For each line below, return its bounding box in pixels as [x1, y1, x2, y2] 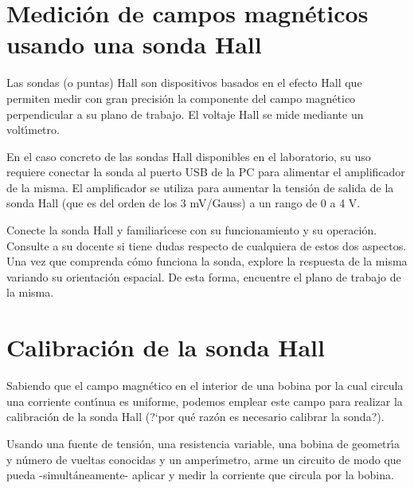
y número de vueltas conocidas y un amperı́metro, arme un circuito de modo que [6, 451, 401, 467]
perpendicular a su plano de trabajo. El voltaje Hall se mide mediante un [6, 105, 364, 122]
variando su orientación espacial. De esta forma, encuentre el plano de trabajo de [6, 268, 401, 285]
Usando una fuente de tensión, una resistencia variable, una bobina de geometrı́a [6, 435, 400, 451]
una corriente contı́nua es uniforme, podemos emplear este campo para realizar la [6, 392, 403, 409]
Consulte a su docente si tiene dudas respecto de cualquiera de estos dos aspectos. [6, 237, 407, 254]
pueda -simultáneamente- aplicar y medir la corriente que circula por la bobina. [6, 466, 394, 483]
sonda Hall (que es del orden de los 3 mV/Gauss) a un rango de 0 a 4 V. [6, 195, 361, 211]
